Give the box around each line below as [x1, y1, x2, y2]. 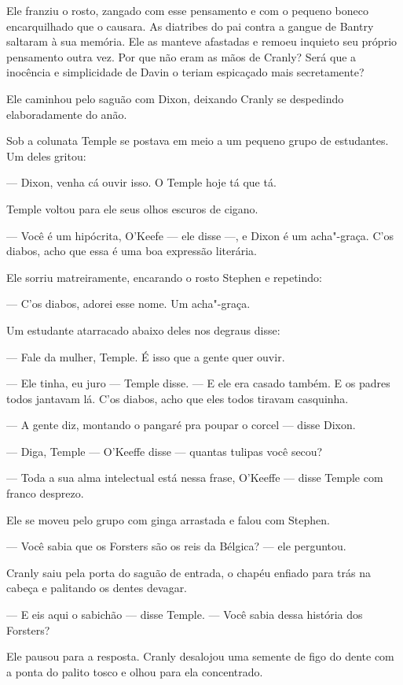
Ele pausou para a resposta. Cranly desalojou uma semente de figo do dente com [6, 648, 394, 665]
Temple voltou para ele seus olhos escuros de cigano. [6, 200, 258, 217]
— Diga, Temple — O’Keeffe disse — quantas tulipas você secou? [6, 442, 323, 459]
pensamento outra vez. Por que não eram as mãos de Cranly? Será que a [6, 48, 357, 65]
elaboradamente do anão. [6, 106, 127, 122]
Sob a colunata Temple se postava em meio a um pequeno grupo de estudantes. [6, 132, 389, 149]
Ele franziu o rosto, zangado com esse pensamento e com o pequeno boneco [6, 2, 368, 18]
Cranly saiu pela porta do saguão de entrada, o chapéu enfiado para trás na [6, 564, 372, 580]
